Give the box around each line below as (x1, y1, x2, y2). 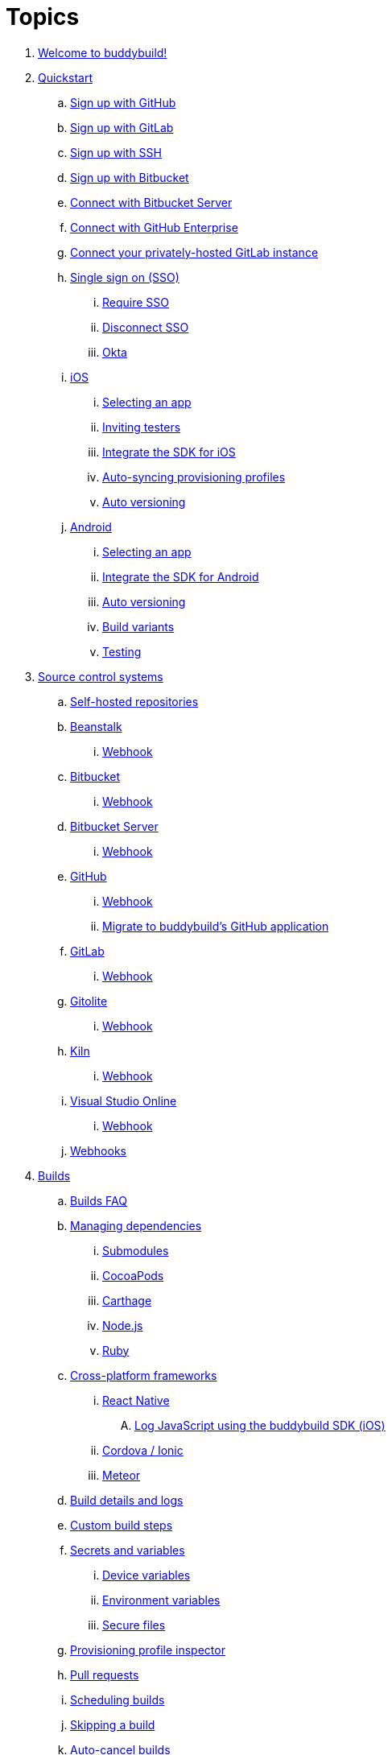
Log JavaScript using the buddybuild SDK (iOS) (134, 1418, 386, 1432)
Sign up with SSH (70, 145, 162, 159)
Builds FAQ (70, 1193, 127, 1208)
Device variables (102, 1567, 191, 1582)
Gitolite (70, 993, 108, 1008)
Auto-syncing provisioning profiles (102, 469, 286, 484)
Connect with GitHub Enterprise (70, 220, 238, 234)
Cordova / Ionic (102, 1443, 184, 1457)
